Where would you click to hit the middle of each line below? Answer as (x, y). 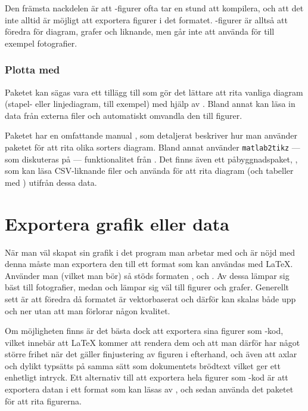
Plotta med (32, 70)
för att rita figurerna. (43, 401)
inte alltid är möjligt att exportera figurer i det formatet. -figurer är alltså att (146, 19)
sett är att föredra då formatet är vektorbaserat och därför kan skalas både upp (150, 298)
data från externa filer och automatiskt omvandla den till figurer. (124, 115)
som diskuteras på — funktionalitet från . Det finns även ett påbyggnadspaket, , (151, 159)
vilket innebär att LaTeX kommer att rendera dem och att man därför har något (153, 342)
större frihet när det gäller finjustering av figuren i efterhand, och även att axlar (151, 354)
